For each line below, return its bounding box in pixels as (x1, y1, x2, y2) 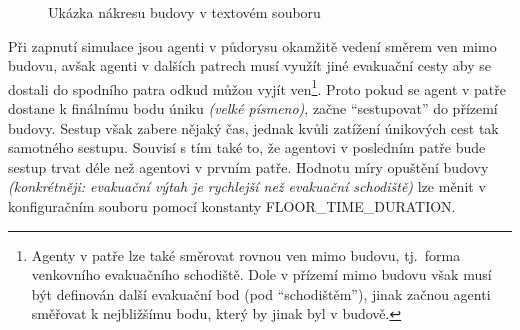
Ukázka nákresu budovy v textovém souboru (48, 2, 321, 22)
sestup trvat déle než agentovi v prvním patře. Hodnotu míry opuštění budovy (8, 156, 489, 177)
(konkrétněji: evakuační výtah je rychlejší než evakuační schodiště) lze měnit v (8, 176, 486, 197)
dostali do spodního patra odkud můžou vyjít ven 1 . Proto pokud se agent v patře (8, 75, 507, 99)
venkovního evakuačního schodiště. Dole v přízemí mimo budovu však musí (31, 264, 492, 285)
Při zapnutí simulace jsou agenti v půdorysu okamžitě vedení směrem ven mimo (8, 35, 497, 56)
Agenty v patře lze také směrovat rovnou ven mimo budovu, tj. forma (31, 244, 461, 265)
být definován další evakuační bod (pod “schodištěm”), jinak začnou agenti (31, 283, 491, 304)
